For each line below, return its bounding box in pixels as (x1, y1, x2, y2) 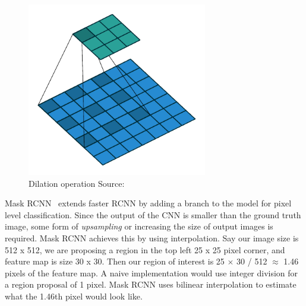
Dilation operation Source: (29, 177, 125, 189)
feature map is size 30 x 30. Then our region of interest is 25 (5, 255, 225, 267)
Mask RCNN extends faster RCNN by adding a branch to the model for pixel (5, 197, 292, 209)
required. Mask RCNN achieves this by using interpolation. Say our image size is (5, 231, 299, 244)
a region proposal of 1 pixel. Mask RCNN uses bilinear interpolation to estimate (5, 278, 296, 291)
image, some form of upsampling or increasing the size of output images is (5, 220, 273, 232)
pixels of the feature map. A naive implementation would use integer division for (5, 266, 298, 279)
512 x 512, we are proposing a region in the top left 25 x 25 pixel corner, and (5, 243, 285, 256)
